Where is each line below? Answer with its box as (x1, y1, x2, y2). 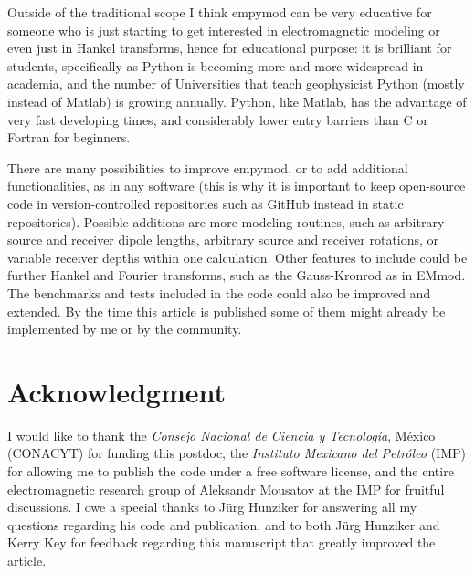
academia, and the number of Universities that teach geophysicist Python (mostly (7, 74, 465, 93)
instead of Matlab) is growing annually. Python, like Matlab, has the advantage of (7, 91, 467, 110)
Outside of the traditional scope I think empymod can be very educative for (7, 3, 432, 21)
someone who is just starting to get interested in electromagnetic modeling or (7, 20, 440, 39)
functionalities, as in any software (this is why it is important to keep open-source (7, 176, 466, 195)
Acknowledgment (7, 372, 226, 410)
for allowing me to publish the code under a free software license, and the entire (7, 462, 454, 480)
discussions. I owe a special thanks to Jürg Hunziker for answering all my (7, 497, 417, 516)
